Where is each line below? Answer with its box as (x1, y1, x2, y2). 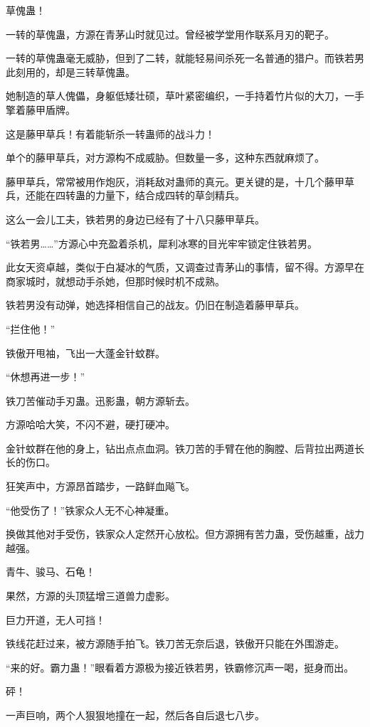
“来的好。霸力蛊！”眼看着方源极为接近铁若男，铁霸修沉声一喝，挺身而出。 (6, 659, 354, 674)
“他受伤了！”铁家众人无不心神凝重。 (6, 502, 175, 517)
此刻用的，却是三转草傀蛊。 (6, 64, 135, 79)
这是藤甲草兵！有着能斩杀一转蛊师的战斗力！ (6, 126, 215, 141)
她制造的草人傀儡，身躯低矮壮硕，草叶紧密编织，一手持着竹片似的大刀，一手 (6, 88, 364, 103)
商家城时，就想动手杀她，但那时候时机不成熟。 (6, 273, 225, 288)
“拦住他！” (6, 321, 55, 336)
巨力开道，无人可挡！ (6, 612, 105, 627)
